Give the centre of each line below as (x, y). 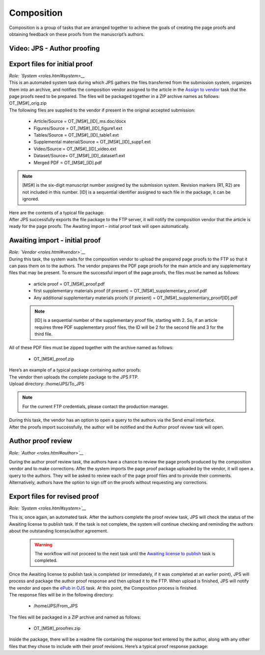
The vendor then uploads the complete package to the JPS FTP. (74, 377)
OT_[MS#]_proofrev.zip (57, 628)
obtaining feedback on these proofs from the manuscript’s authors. (77, 34)
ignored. (31, 199)
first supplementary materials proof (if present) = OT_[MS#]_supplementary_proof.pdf (120, 291)
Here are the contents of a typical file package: (57, 213)
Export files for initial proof (51, 64)
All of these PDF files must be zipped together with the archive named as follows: (91, 348)
